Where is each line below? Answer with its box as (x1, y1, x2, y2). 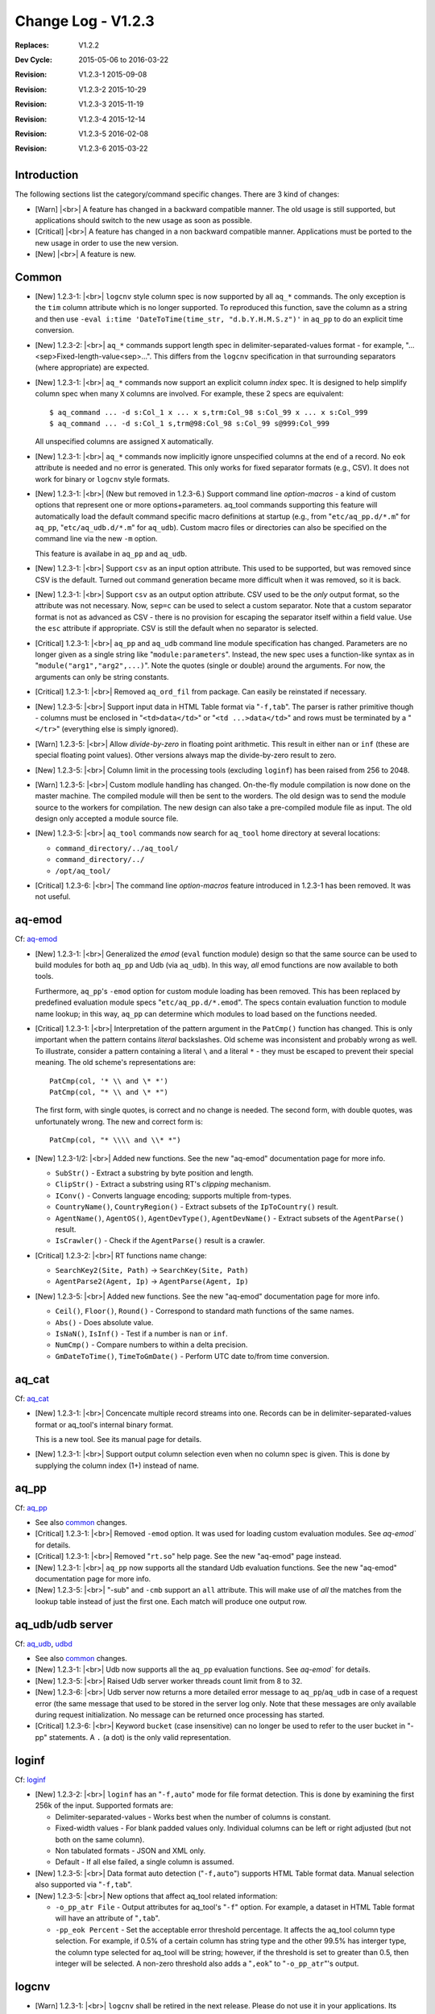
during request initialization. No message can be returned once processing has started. (35, 1709, 325, 1719)
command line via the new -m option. (35, 534, 158, 544)
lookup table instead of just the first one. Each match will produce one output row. (35, 1596, 307, 1606)
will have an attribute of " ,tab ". (55, 1913, 160, 1923)
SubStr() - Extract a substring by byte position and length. (55, 1168, 254, 1178)
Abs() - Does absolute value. (55, 1317, 154, 1327)
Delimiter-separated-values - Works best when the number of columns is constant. (55, 1812, 331, 1821)
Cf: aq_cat (14, 1394, 49, 1403)
